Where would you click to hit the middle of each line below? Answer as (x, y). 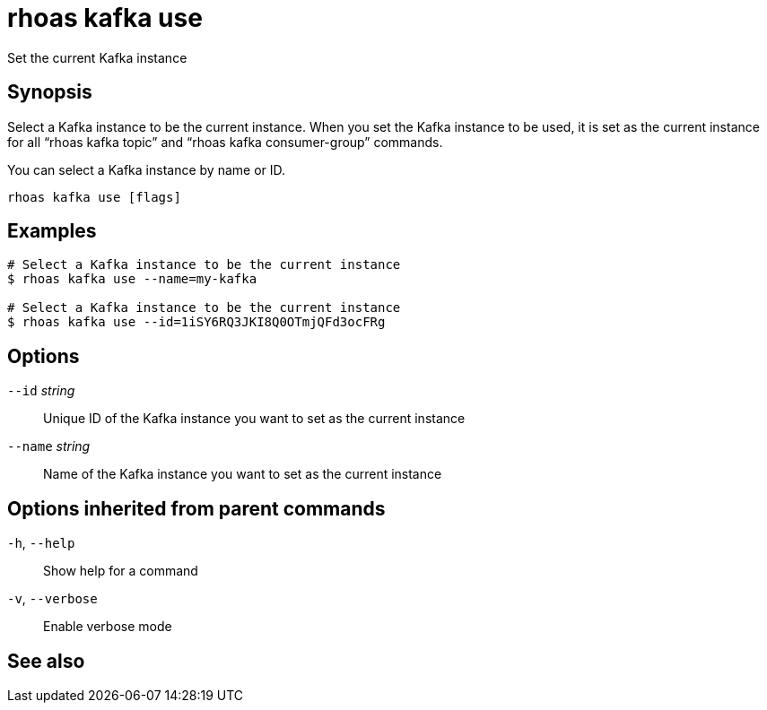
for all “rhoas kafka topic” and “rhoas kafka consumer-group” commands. (225, 142)
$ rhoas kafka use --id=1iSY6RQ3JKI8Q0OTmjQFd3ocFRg (196, 322)
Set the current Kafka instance (97, 57)
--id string (41, 391)
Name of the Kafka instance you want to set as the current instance (243, 474)
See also (46, 661)
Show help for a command (121, 571)
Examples (52, 231)
